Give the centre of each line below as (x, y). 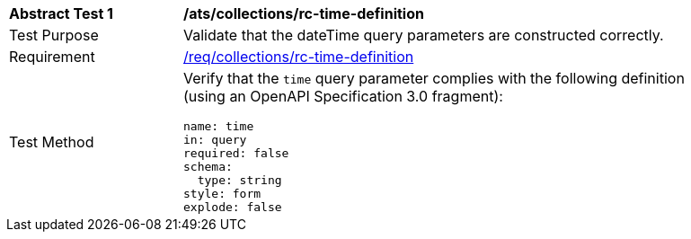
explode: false (233, 207)
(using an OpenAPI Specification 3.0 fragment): (343, 96)
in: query (215, 140)
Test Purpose (54, 35)
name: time (219, 126)
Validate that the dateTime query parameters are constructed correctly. (424, 35)
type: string (239, 180)
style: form (222, 194)
